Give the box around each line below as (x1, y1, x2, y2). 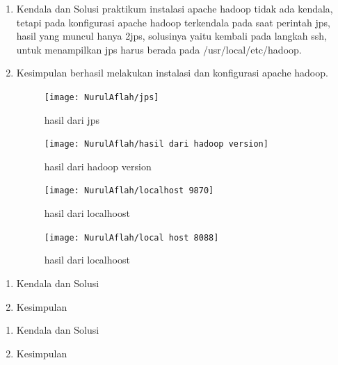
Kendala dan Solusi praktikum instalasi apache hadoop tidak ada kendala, (16, 1, 333, 15)
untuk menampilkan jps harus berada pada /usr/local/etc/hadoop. (16, 42, 302, 56)
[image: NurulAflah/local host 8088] (44, 232, 219, 243)
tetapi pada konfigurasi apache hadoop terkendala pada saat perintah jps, (16, 15, 330, 29)
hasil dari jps (44, 112, 99, 127)
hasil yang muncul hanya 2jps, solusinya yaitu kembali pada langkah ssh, (16, 29, 327, 43)
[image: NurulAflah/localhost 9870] (44, 186, 214, 196)
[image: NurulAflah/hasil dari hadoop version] (44, 139, 268, 149)
